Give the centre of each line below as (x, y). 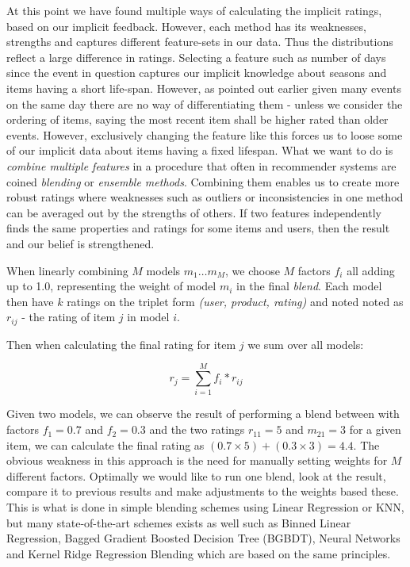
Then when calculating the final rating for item (121, 344)
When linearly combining (67, 270)
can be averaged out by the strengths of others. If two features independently (194, 212)
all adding (371, 270)
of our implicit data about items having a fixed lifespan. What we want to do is (200, 150)
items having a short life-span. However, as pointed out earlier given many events (204, 88)
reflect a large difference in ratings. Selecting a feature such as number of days (196, 57)
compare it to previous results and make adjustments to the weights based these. (203, 491)
